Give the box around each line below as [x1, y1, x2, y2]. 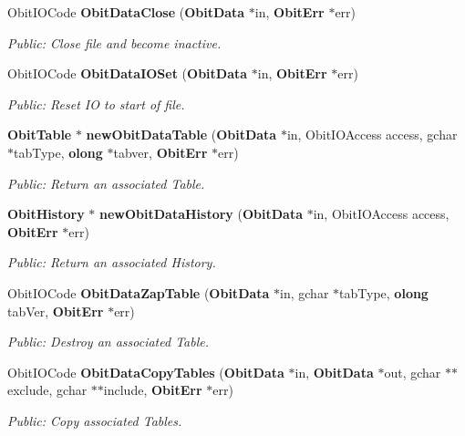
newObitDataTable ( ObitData [86, 125, 277, 144]
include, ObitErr [103, 380, 202, 400]
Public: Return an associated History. [7, 253, 216, 272]
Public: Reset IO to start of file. [7, 94, 185, 113]
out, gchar [384, 362, 441, 381]
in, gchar [280, 283, 329, 302]
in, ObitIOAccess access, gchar [286, 125, 458, 144]
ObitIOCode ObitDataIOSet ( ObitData [7, 64, 248, 83]
